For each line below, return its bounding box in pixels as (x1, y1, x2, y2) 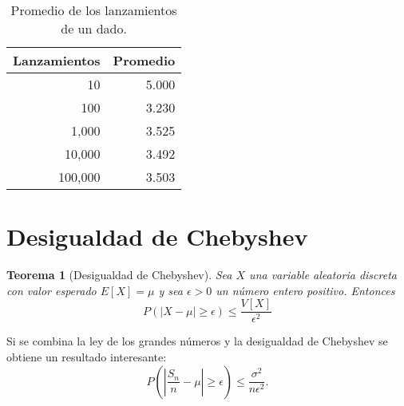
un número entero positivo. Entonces (216, 282, 395, 298)
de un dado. (61, 19, 127, 37)
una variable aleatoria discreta (249, 266, 397, 283)
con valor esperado (6, 282, 97, 298)
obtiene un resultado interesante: (6, 348, 167, 365)
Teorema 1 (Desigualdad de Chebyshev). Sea (6, 266, 232, 283)
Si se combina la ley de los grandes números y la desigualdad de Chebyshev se (6, 333, 388, 349)
